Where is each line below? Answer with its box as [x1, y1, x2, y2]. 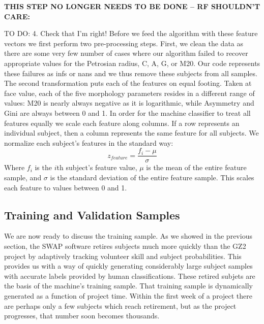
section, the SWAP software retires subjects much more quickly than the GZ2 [4, 240, 246, 251]
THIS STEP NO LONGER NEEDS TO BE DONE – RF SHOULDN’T [4, 1, 260, 11]
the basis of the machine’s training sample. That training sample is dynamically [4, 280, 253, 291]
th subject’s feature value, [56, 162, 137, 173]
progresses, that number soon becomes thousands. [4, 310, 160, 321]
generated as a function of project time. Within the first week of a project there [4, 290, 253, 301]
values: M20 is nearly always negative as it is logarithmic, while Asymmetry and [4, 98, 254, 108]
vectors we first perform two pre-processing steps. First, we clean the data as [4, 38, 244, 48]
